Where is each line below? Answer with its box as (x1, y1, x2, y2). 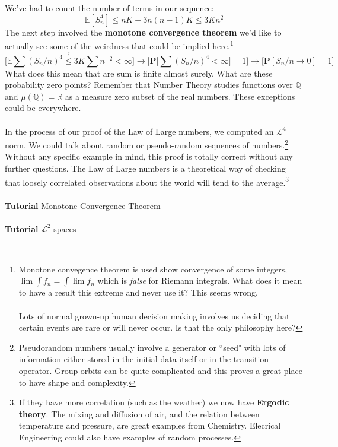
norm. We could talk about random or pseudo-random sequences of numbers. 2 (5, 137, 289, 151)
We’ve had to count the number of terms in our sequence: (5, 2, 214, 14)
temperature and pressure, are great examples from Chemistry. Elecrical (18, 419, 281, 432)
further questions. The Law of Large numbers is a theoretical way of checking (5, 162, 286, 175)
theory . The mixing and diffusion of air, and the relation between (18, 407, 260, 420)
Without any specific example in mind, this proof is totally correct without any (5, 150, 293, 163)
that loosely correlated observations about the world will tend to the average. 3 (5, 174, 289, 188)
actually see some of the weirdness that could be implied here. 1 (5, 38, 234, 52)
